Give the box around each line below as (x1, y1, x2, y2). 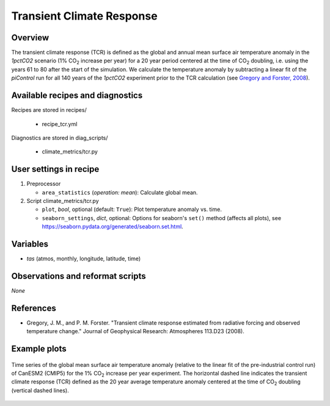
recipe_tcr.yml (42, 120, 78, 128)
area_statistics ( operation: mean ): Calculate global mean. (42, 188, 198, 196)
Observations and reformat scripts (11, 271, 146, 281)
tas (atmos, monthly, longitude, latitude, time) (26, 255, 141, 262)
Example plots (11, 344, 67, 354)
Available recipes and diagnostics (11, 90, 143, 101)
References (11, 303, 56, 313)
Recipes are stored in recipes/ (11, 106, 87, 114)
